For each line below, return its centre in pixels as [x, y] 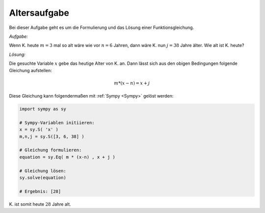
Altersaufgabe [39, 13]
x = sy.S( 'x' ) [39, 130]
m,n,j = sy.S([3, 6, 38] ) [52, 136]
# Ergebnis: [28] [40, 191]
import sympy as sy [43, 109]
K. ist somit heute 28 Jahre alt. [40, 204]
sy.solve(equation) [43, 177]
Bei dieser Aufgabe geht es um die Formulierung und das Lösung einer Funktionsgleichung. [102, 27]
